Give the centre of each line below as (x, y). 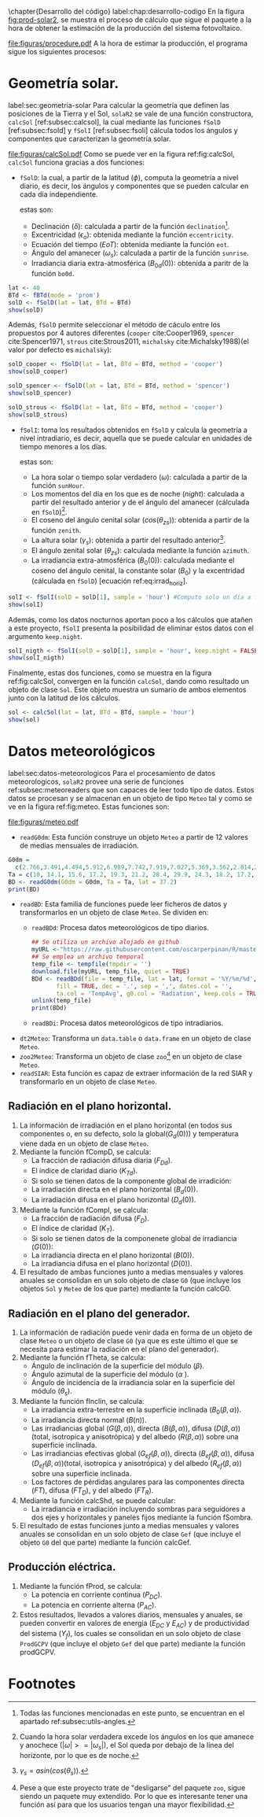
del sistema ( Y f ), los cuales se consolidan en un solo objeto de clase (130, 1634)
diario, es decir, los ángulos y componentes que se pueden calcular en (134, 186)
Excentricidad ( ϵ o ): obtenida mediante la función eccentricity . (132, 235)
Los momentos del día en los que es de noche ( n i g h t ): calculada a (138, 493)
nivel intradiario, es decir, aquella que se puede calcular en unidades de (136, 438)
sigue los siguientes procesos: (57, 52)
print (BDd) (49, 1008)
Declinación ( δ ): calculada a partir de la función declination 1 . (130, 225)
